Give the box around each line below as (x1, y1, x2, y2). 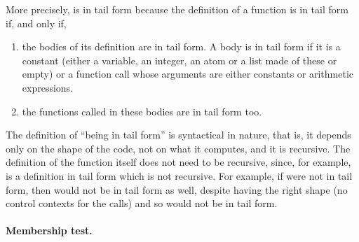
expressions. (22, 80, 74, 94)
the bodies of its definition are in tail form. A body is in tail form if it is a (22, 39, 341, 54)
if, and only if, (6, 15, 67, 30)
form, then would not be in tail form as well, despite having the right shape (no (6, 182, 348, 197)
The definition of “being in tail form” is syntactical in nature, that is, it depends (6, 127, 351, 142)
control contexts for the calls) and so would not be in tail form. (6, 196, 278, 211)
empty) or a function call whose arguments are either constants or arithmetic (22, 66, 354, 81)
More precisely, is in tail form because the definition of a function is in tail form (6, 2, 348, 16)
